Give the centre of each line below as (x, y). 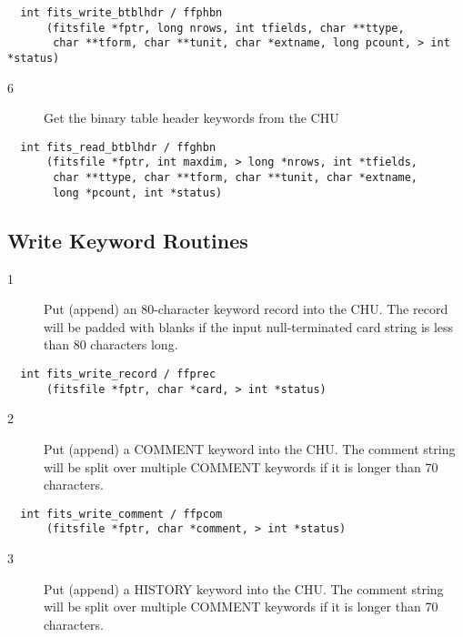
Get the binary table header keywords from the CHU (191, 118)
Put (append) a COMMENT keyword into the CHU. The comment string (250, 448)
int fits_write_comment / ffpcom (121, 514)
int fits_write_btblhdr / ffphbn (121, 13)
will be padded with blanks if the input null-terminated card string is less (249, 326)
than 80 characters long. (111, 344)
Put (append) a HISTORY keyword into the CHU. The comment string (244, 588)
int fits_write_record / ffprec (118, 374)
